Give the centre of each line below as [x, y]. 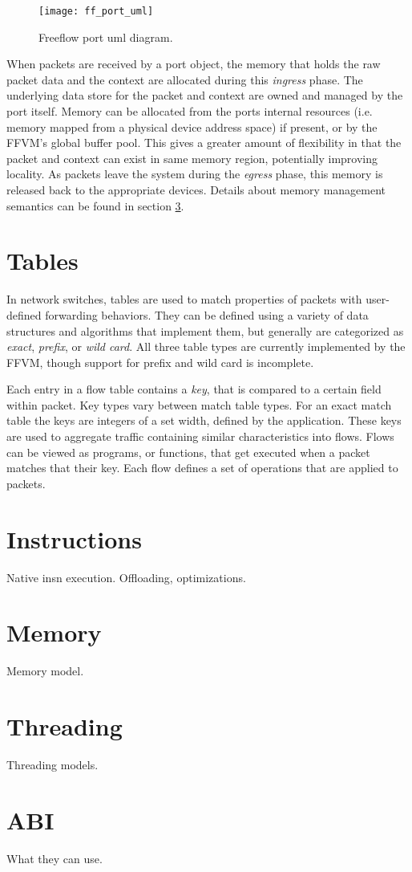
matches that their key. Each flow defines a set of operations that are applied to [202, 468]
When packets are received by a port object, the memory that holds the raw [194, 64]
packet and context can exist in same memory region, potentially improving [192, 158]
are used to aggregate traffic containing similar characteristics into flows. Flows [200, 436]
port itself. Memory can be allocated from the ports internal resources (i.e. [190, 111]
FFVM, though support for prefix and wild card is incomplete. [160, 362]
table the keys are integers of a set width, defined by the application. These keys [204, 420]
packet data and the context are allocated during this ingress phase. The [185, 79]
